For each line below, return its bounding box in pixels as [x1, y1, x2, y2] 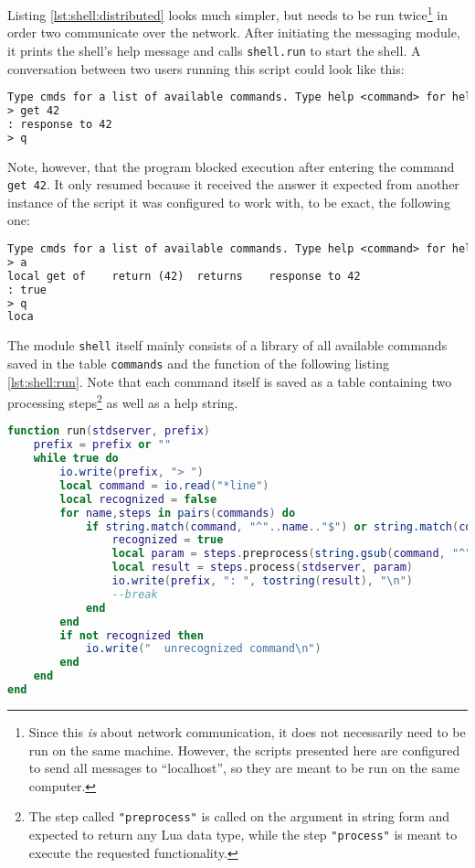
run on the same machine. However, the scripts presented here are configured [28, 740, 460, 759]
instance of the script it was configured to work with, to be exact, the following [7, 192, 450, 211]
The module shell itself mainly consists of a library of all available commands [7, 336, 448, 355]
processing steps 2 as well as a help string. [7, 391, 238, 412]
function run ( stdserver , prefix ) [7, 424, 210, 438]
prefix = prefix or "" [33, 438, 172, 452]
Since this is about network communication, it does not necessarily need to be [28, 722, 466, 741]
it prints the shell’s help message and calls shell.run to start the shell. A [7, 40, 421, 59]
